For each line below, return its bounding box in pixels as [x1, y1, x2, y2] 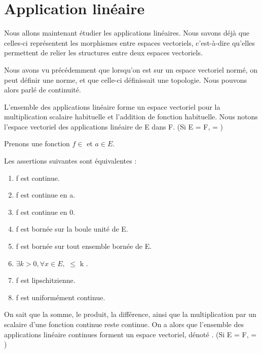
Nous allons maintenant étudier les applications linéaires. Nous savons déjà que [4, 27, 250, 38]
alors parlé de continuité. [4, 84, 81, 95]
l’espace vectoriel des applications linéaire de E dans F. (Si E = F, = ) [4, 121, 223, 132]
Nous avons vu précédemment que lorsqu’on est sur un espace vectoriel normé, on [4, 64, 257, 75]
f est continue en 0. [16, 206, 76, 217]
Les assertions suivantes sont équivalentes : [4, 155, 137, 166]
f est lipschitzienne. [16, 275, 76, 285]
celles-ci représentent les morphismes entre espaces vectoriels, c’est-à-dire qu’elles [4, 37, 255, 48]
